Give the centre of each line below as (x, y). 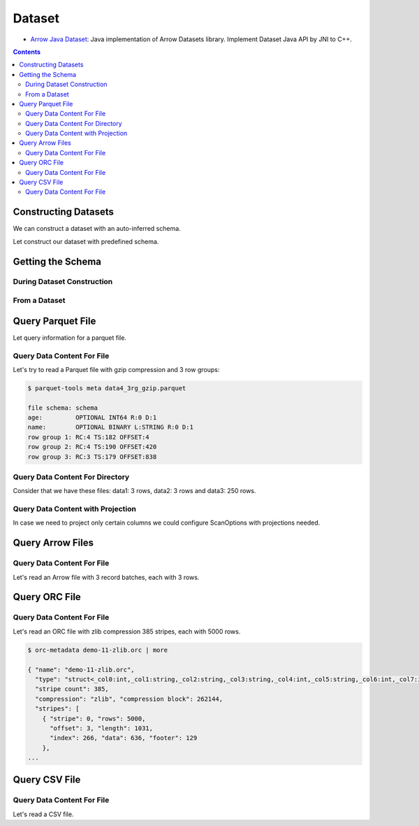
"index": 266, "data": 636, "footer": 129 (124, 738)
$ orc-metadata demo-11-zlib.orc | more (97, 650)
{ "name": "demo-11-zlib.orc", (81, 669)
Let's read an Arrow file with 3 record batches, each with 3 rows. (106, 577)
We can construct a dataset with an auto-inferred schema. (97, 229)
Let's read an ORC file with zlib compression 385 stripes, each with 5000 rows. (127, 631)
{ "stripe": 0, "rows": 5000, (94, 718)
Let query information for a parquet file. (70, 337)
